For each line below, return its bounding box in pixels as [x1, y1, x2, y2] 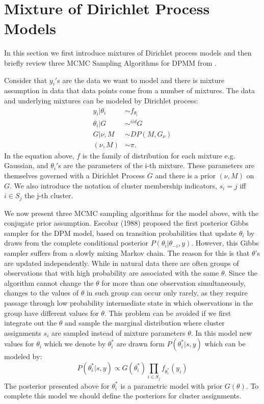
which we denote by [44, 338, 106, 349]
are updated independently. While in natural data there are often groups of [4, 257, 239, 268]
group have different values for [4, 307, 99, 318]
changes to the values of [4, 287, 78, 298]
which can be [204, 338, 246, 349]
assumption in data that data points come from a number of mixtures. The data [4, 85, 255, 96]
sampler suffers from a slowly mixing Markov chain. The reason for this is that [4, 247, 250, 258]
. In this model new [191, 327, 252, 338]
